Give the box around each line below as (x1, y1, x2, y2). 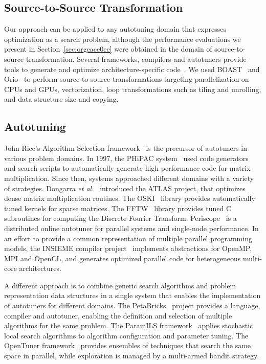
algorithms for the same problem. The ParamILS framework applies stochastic (4, 320, 253, 331)
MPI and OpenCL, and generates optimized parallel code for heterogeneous (4, 253, 241, 263)
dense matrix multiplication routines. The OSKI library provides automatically (4, 193, 255, 203)
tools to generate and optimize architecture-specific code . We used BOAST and (4, 63, 260, 74)
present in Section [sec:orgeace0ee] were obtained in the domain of (4, 43, 212, 54)
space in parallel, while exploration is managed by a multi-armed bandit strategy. (4, 350, 259, 361)
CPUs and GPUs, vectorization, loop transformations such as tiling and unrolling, (4, 83, 261, 94)
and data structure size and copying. (4, 94, 119, 104)
